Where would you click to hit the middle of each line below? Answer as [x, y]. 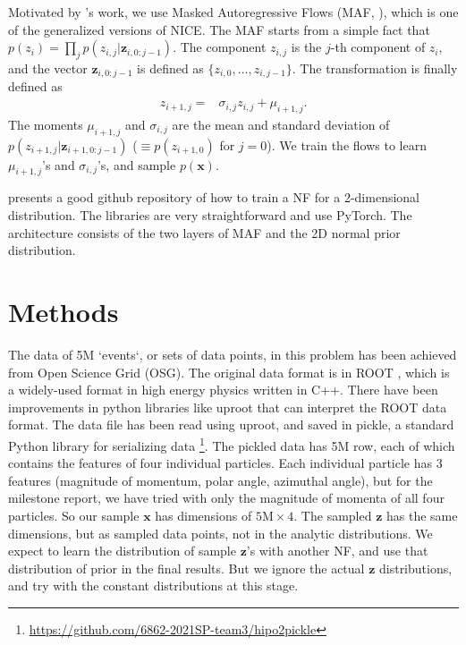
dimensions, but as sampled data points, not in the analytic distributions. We [220, 533]
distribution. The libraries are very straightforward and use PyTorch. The [210, 215]
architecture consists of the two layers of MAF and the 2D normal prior [204, 232]
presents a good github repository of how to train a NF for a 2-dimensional [214, 197]
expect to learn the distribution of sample [122, 551]
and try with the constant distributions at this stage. [153, 586]
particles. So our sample [74, 515]
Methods [64, 312]
